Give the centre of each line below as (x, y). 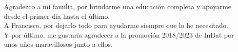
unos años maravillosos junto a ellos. (58, 44)
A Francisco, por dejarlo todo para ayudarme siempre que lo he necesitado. (116, 25)
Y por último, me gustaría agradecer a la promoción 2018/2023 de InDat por (119, 34)
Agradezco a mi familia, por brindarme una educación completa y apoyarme (118, 6)
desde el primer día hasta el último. (57, 16)
